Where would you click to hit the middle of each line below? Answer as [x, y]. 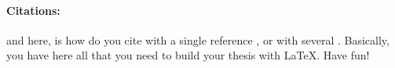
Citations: [33, 10]
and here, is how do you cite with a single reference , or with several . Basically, [198, 39]
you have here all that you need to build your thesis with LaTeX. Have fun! [188, 55]
